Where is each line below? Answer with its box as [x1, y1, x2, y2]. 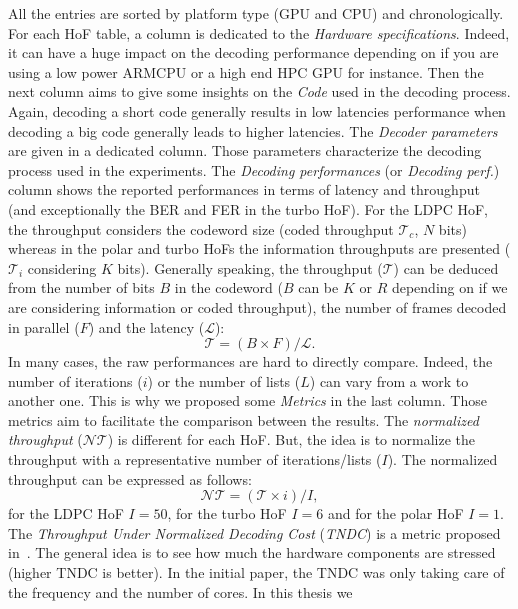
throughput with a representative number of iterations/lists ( [8, 449, 382, 470]
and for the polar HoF [327, 503, 464, 524]
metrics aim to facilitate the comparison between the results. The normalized [8, 409, 479, 430]
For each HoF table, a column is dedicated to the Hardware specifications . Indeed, [8, 22, 510, 43]
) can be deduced [393, 257, 499, 278]
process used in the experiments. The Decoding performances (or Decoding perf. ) [8, 159, 500, 180]
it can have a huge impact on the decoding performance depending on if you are [8, 42, 499, 63]
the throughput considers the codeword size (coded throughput [8, 218, 394, 239]
